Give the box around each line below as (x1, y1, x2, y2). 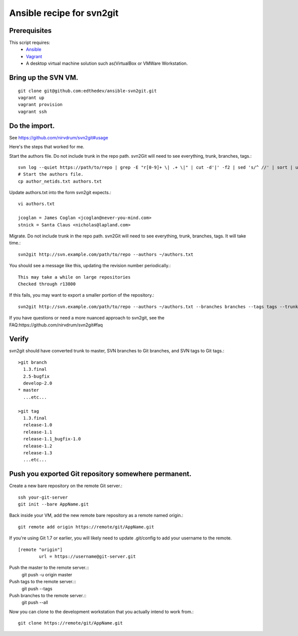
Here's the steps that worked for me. (9, 144, 84, 150)
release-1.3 (23, 450, 52, 455)
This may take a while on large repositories (18, 274, 131, 280)
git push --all (21, 600, 48, 606)
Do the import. (9, 121, 55, 130)
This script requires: (9, 40, 51, 46)
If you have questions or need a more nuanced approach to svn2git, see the (9, 315, 165, 321)
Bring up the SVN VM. (9, 74, 78, 82)
